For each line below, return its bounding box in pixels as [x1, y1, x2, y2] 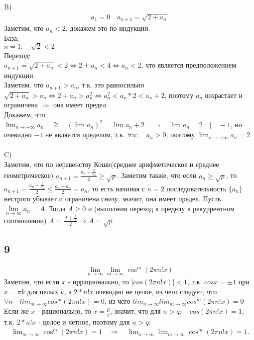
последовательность [166, 183, 227, 193]
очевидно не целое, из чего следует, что [95, 286, 217, 296]
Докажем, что [4, 109, 45, 120]
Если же [4, 305, 29, 316]
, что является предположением [141, 60, 237, 70]
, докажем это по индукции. [65, 23, 150, 33]
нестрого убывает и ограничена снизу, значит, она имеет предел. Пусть [4, 193, 221, 204]
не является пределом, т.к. [45, 129, 126, 140]
